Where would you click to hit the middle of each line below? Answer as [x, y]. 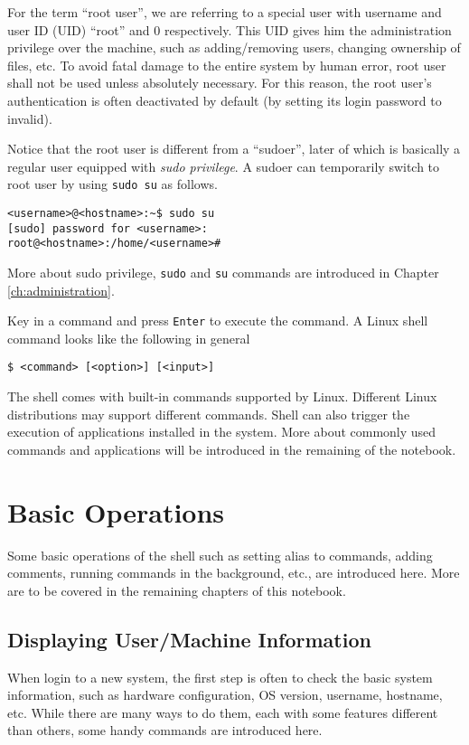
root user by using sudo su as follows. [113, 184]
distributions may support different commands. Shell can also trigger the [209, 414]
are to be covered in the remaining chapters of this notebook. [177, 590]
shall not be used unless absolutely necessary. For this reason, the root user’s [220, 83]
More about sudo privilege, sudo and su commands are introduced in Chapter [223, 272]
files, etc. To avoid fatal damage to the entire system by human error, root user [227, 65]
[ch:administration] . [61, 290]
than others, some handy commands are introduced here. [165, 730]
